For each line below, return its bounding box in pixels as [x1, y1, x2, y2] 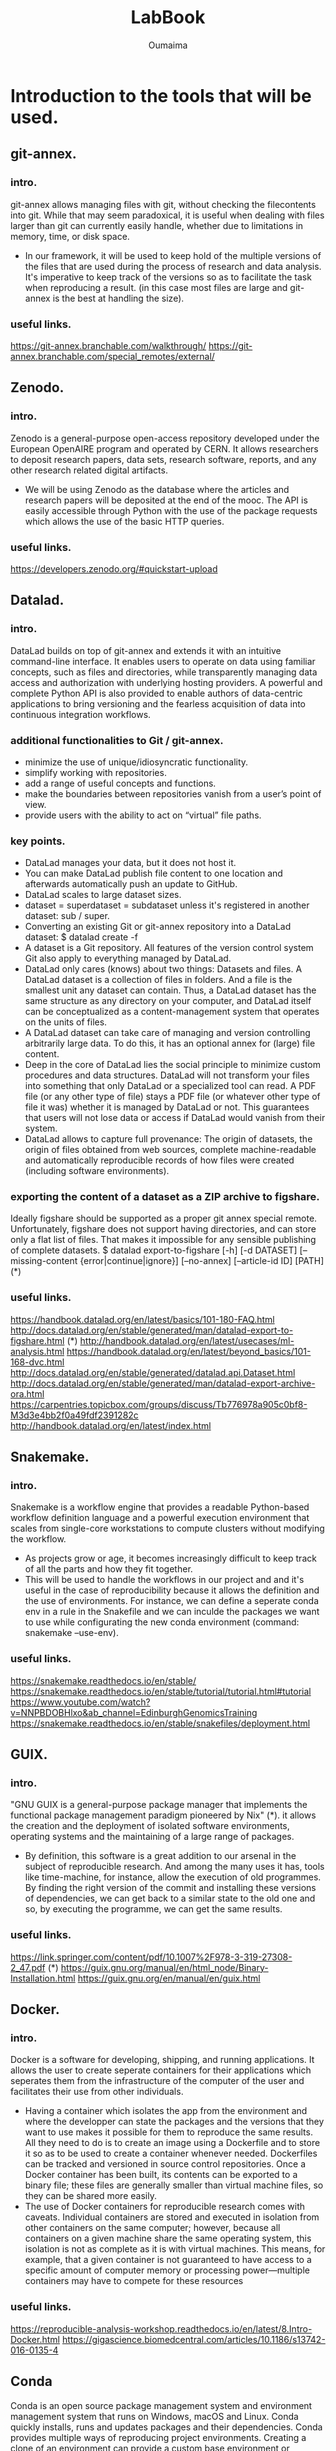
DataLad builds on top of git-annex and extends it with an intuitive [10, 644, 282, 656]
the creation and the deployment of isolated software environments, [10, 1820, 290, 1832]
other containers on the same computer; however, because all [24, 2222, 281, 2234]
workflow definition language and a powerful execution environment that [10, 1512, 310, 1524]
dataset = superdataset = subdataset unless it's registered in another [24, 899, 310, 911]
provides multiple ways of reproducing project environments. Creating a [10, 2431, 307, 2443]
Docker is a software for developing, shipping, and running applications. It [10, 2054, 315, 2066]
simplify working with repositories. [24, 766, 167, 778]
